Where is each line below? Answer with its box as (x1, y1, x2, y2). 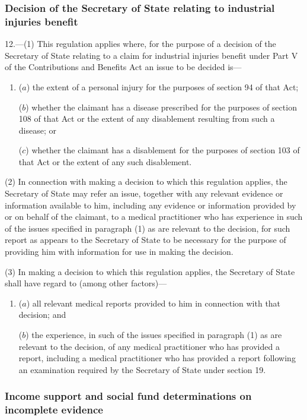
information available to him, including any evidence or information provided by (5, 198, 296, 211)
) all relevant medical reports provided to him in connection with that (26, 296, 281, 309)
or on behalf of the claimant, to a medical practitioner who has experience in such (5, 210, 303, 223)
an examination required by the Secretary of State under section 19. (18, 363, 266, 375)
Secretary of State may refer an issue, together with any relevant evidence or (5, 187, 283, 200)
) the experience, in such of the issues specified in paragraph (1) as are (25, 329, 282, 341)
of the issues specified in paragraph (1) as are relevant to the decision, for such (5, 222, 290, 234)
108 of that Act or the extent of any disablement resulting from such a (18, 112, 275, 125)
